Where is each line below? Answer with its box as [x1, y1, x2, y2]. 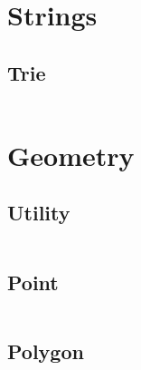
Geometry [7, 136, 135, 173]
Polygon [7, 336, 84, 365]
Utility [7, 199, 70, 227]
